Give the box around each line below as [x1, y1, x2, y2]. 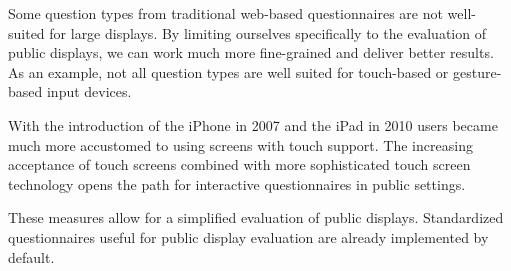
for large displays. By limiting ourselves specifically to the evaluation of [49, 22, 486, 43]
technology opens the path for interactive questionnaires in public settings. [8, 173, 466, 194]
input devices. [46, 81, 132, 102]
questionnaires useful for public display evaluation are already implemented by [8, 226, 489, 247]
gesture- [452, 61, 502, 82]
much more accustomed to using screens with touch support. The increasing [8, 134, 473, 155]
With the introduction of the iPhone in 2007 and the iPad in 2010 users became [8, 114, 498, 135]
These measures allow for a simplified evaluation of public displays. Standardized [8, 207, 504, 228]
